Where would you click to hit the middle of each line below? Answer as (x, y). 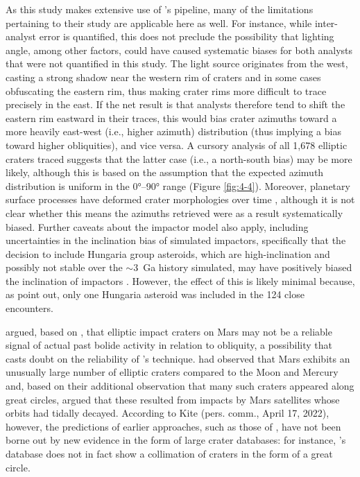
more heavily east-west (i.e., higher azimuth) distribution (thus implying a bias (173, 131)
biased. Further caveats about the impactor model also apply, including (157, 226)
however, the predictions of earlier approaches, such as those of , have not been (173, 426)
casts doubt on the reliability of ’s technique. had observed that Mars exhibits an (178, 358)
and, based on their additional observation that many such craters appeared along (180, 386)
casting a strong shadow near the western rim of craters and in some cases (163, 77)
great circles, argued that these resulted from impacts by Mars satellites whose (173, 399)
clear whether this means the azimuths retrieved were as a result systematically (174, 213)
